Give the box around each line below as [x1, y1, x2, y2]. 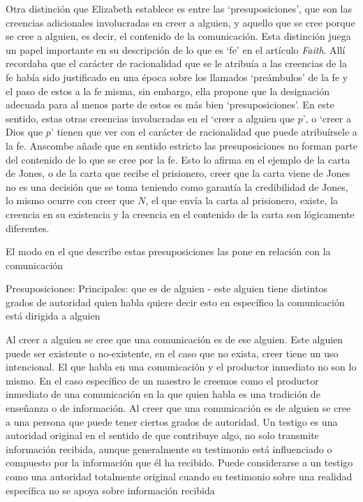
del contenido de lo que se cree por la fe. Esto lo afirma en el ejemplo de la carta [6, 152, 350, 166]
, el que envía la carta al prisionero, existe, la [145, 193, 339, 208]
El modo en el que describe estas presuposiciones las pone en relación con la [6, 244, 331, 259]
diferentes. [6, 220, 50, 235]
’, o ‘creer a [302, 110, 351, 125]
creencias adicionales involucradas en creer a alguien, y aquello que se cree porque [6, 15, 355, 29]
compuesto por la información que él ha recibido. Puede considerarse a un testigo [6, 455, 353, 470]
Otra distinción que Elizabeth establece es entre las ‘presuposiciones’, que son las [6, 1, 353, 15]
